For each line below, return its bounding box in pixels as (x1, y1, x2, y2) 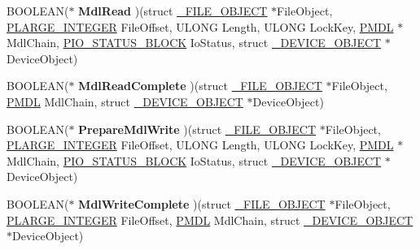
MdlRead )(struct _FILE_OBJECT (78, 2, 268, 19)
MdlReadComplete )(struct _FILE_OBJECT (78, 77, 322, 94)
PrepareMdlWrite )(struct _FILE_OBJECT (78, 120, 317, 137)
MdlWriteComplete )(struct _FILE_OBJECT (78, 195, 326, 212)
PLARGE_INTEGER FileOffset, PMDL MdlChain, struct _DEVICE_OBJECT (7, 211, 413, 228)
